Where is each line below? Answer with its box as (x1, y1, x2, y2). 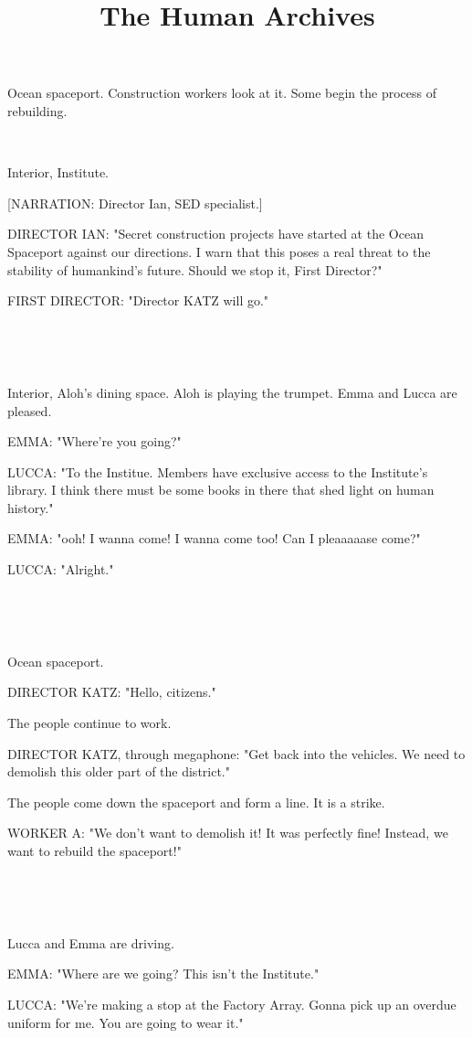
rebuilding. (7, 101, 68, 120)
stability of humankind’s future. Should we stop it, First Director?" (7, 260, 383, 279)
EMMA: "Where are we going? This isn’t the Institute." (7, 964, 320, 983)
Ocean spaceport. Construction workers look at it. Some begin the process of (7, 83, 436, 102)
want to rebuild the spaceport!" (7, 841, 182, 860)
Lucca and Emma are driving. (7, 933, 174, 952)
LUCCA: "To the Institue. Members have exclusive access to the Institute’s (7, 462, 428, 481)
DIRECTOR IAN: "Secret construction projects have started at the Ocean (7, 224, 424, 243)
